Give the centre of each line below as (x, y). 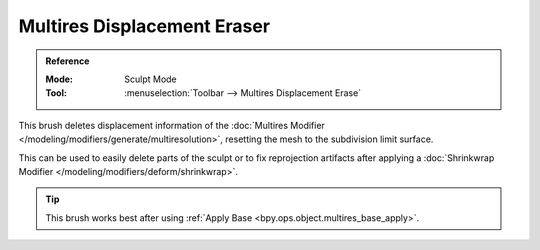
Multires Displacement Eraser (144, 26)
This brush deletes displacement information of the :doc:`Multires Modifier (171, 125)
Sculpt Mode (150, 79)
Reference (67, 61)
